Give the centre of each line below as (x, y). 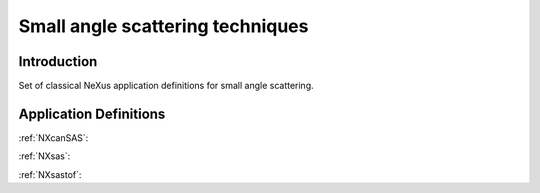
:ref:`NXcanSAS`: (53, 137)
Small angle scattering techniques (163, 26)
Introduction (58, 61)
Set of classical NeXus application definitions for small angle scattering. (166, 86)
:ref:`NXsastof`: (50, 174)
